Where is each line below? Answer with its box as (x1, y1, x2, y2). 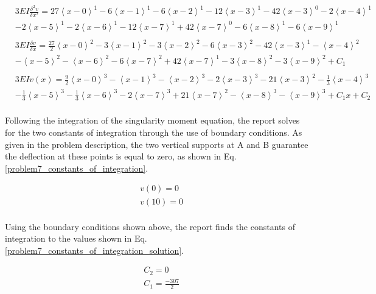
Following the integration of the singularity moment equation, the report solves (5, 114, 300, 127)
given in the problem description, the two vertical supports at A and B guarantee (5, 138, 308, 150)
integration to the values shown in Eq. (5, 232, 147, 245)
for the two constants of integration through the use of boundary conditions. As (5, 126, 302, 139)
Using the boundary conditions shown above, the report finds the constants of (5, 220, 296, 233)
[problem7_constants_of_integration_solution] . (5, 243, 184, 256)
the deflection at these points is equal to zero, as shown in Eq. (5, 150, 237, 163)
